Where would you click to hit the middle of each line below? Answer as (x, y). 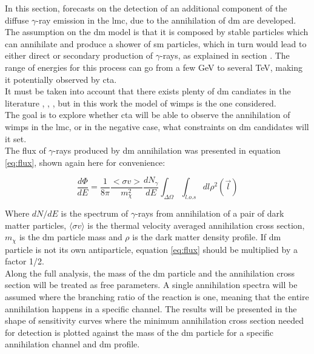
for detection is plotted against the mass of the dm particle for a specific (139, 332)
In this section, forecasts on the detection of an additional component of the (146, 8)
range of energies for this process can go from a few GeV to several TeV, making (154, 67)
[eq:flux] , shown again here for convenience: (85, 162)
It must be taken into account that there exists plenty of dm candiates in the (148, 91)
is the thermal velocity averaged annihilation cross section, (196, 225)
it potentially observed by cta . (61, 79)
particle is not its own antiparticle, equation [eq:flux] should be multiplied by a (151, 249)
